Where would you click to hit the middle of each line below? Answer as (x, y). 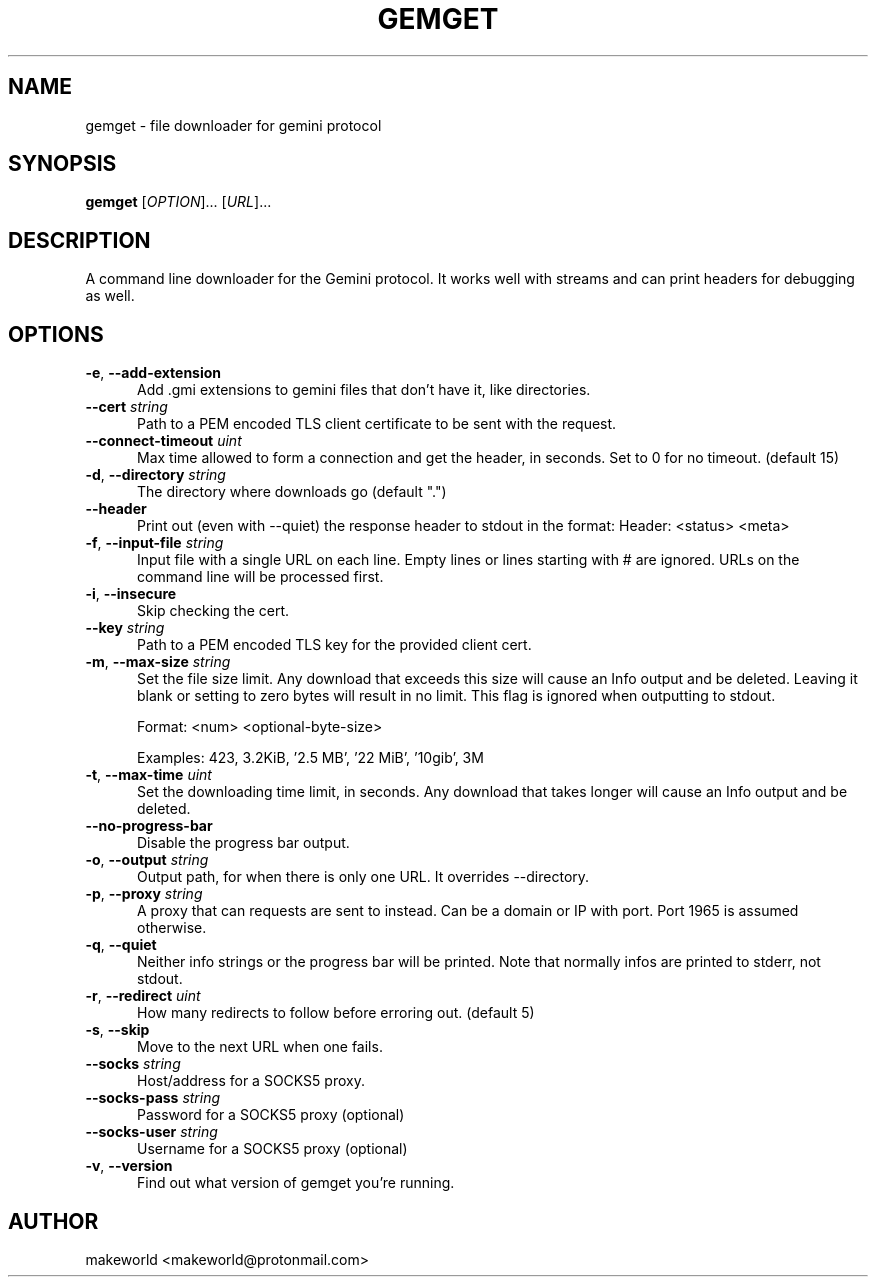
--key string (125, 628)
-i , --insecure (131, 594)
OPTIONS (56, 334)
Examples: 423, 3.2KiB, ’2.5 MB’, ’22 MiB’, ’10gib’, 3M (310, 758)
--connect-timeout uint (163, 441)
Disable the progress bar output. (243, 843)
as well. (110, 296)
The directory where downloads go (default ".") (292, 492)
